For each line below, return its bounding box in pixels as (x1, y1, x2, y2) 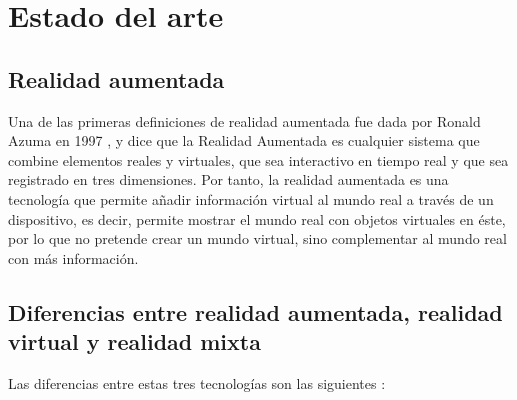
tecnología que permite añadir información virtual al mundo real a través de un (8, 188, 494, 209)
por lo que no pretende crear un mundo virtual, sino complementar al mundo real (8, 228, 507, 249)
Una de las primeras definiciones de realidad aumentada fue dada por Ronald (8, 110, 481, 131)
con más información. (8, 247, 139, 268)
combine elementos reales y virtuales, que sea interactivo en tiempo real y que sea (8, 149, 509, 170)
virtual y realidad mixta (8, 326, 261, 357)
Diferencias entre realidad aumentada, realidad (8, 296, 503, 327)
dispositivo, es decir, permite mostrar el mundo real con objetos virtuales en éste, (8, 208, 506, 229)
